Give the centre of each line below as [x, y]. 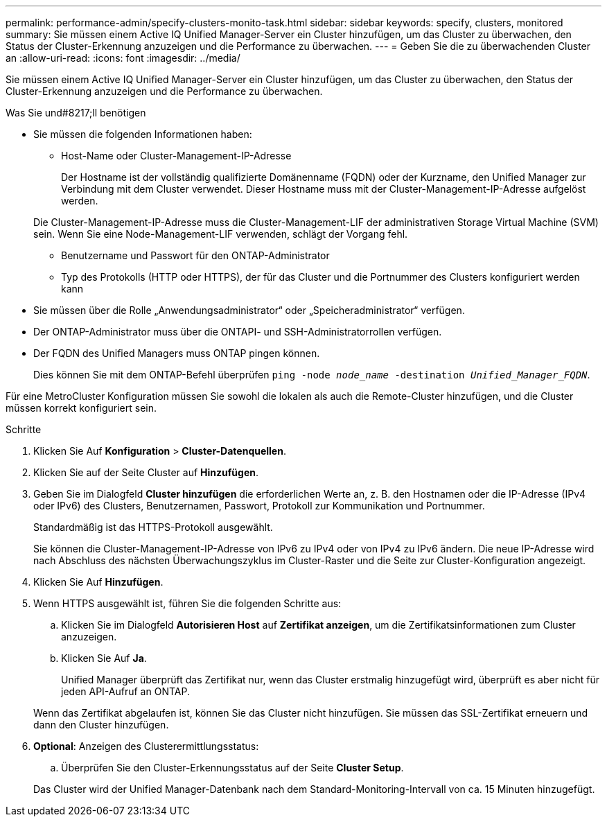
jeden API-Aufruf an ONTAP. [125, 691]
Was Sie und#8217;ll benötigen [76, 113]
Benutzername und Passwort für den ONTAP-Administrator [195, 255]
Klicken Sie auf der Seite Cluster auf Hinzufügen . [146, 472]
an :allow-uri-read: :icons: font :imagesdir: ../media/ [123, 58]
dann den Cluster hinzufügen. [101, 725]
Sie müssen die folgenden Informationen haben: [143, 134]
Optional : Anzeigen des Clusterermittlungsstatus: [146, 746]
